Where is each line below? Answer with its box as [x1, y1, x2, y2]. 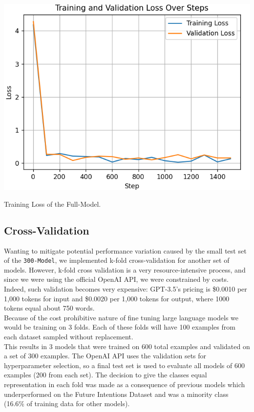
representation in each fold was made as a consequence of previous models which [4, 379, 245, 389]
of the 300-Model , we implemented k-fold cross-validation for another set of [4, 255, 230, 265]
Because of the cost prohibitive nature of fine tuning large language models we [4, 312, 239, 322]
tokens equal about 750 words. [4, 303, 95, 313]
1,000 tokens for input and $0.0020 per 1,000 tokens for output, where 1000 [4, 293, 230, 303]
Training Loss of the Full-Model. [4, 198, 101, 209]
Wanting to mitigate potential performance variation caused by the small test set [4, 245, 247, 255]
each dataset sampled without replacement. [4, 331, 133, 341]
